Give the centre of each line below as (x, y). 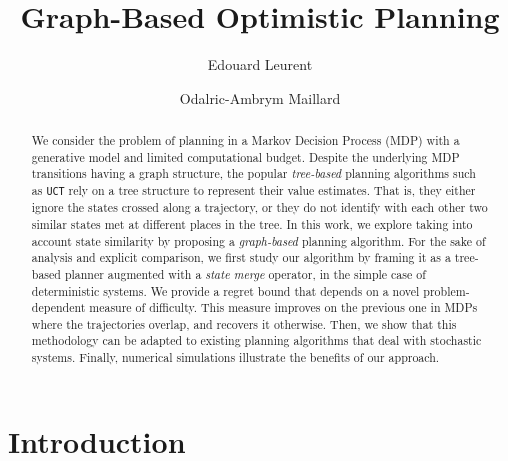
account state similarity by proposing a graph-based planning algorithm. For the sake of (258, 240)
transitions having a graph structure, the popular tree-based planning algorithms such (253, 173)
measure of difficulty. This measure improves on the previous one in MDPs (283, 307)
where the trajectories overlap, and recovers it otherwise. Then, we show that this (244, 323)
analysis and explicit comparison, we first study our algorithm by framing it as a (241, 257)
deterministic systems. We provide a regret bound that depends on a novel (225, 290)
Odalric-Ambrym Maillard (260, 97)
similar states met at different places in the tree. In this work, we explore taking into (252, 223)
